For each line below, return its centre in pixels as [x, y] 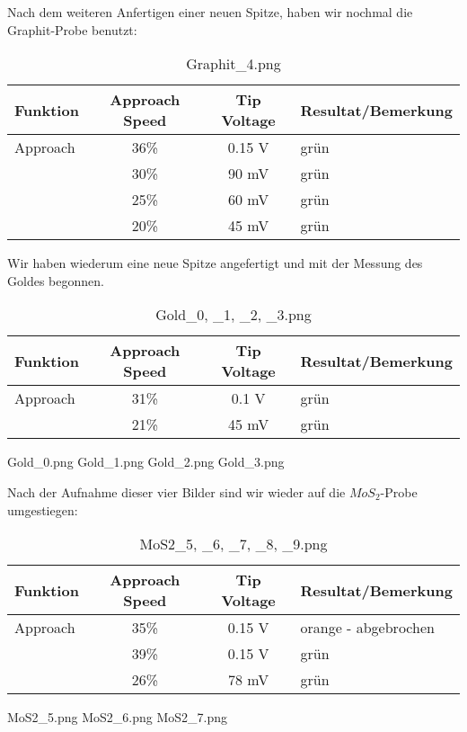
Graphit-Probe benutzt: [72, 29]
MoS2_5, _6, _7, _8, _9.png [233, 544]
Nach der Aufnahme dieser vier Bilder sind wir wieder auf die [176, 491]
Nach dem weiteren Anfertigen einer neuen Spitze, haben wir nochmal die [210, 12]
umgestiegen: [43, 509]
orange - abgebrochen [367, 628]
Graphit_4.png [233, 64]
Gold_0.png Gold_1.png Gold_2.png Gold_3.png [146, 462]
